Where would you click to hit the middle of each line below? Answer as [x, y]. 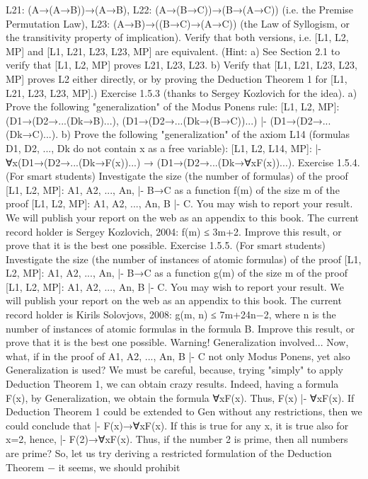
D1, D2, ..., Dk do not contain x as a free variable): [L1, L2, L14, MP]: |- [164, 148]
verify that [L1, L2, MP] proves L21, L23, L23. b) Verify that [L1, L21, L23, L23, [182, 65]
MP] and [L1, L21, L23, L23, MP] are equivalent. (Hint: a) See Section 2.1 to [173, 51]
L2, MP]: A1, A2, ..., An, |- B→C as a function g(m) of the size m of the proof [177, 273]
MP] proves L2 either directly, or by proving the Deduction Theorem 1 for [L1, [177, 78]
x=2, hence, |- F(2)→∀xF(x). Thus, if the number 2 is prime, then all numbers [177, 439]
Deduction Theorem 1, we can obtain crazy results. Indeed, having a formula [172, 384]
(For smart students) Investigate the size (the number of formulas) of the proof [177, 176]
